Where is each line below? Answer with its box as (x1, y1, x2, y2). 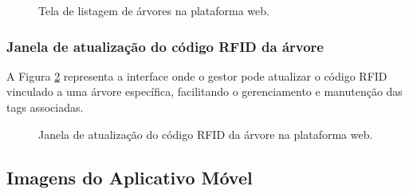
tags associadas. (6, 99, 84, 115)
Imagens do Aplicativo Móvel (6, 164, 253, 189)
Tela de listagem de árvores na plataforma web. (38, 2, 269, 18)
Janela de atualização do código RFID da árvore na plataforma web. (38, 125, 373, 142)
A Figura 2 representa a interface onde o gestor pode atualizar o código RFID (6, 67, 387, 84)
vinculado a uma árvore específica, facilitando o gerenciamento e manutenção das (6, 83, 403, 100)
